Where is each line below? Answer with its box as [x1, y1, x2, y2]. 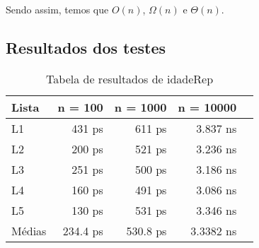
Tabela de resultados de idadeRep [46, 70, 214, 87]
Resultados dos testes [6, 36, 166, 58]
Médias [11, 222, 47, 239]
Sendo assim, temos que [6, 2, 109, 16]
